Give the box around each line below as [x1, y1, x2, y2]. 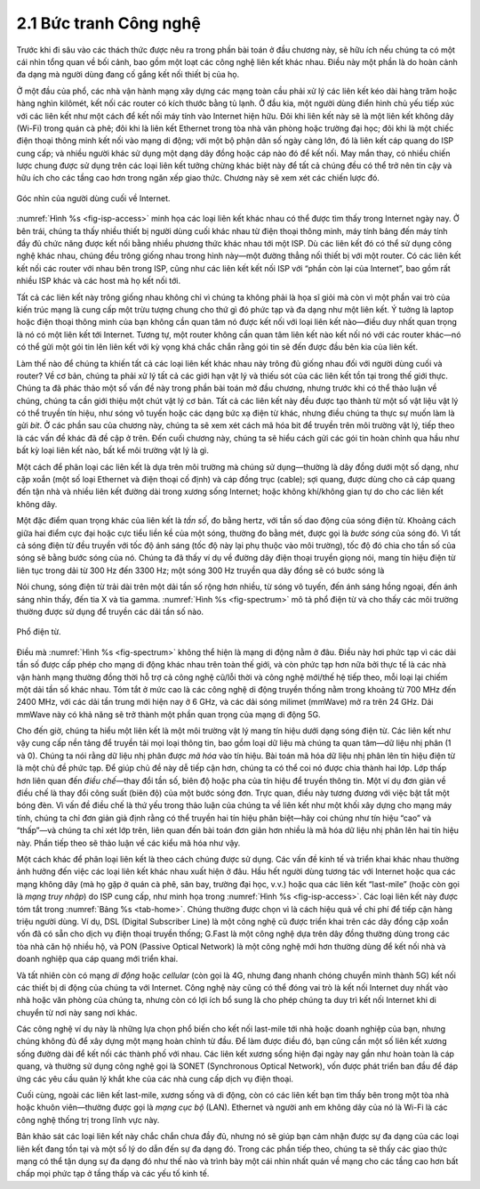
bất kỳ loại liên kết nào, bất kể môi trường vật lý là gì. [16, 445, 209, 456]
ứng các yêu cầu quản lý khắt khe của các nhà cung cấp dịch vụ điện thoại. [16, 1073, 293, 1084]
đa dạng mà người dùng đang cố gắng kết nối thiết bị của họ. [16, 69, 240, 80]
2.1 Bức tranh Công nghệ [16, 13, 202, 33]
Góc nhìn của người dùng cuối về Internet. [16, 192, 171, 204]
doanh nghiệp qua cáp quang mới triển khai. [16, 953, 179, 965]
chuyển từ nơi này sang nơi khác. [16, 1007, 138, 1018]
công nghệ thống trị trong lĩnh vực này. [16, 1114, 160, 1125]
